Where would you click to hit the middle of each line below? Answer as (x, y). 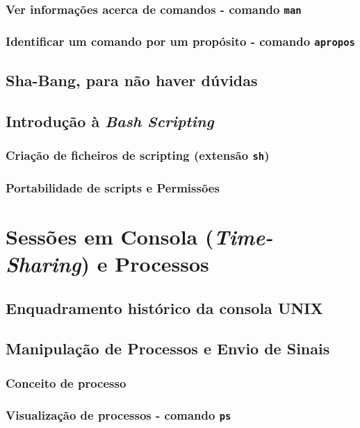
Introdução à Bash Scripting (110, 121)
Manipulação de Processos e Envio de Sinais (168, 348)
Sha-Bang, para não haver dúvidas (132, 80)
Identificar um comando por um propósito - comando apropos (180, 41)
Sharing (43, 264)
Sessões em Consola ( (110, 236)
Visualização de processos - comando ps (118, 414)
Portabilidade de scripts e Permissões (113, 187)
